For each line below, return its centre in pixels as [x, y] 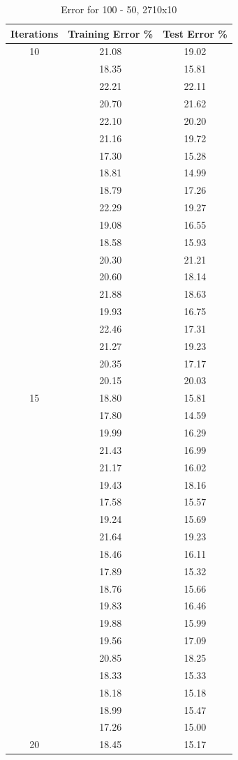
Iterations [35, 33]
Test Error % [195, 33]
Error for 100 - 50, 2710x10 [119, 9]
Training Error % [111, 33]
